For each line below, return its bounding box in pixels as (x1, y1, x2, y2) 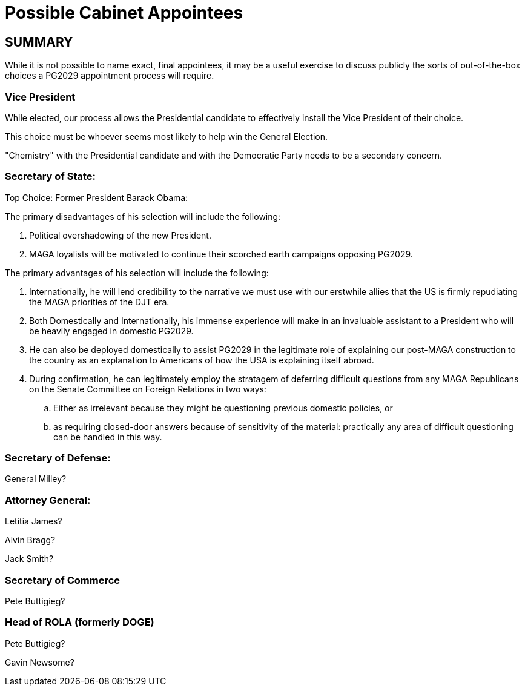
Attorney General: (5, 494, 91, 506)
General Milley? (5, 474, 67, 484)
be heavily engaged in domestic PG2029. (29, 325, 194, 336)
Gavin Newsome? (5, 656, 74, 667)
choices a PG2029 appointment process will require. (5, 70, 214, 81)
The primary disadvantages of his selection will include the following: (5, 211, 281, 222)
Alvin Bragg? (5, 535, 56, 546)
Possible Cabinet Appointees (5, 2, 243, 23)
